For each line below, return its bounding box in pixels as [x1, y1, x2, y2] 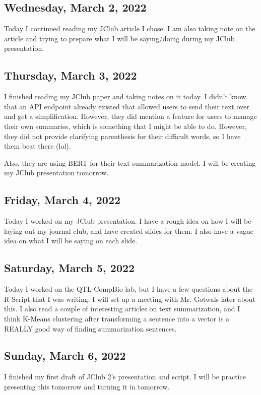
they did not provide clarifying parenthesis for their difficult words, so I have [4, 130, 241, 141]
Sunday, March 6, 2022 [4, 348, 126, 363]
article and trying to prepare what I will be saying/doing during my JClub [4, 33, 235, 43]
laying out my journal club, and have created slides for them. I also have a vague [4, 225, 253, 236]
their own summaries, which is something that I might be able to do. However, [4, 120, 247, 131]
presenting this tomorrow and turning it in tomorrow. [4, 381, 170, 391]
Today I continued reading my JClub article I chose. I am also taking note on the [4, 23, 255, 34]
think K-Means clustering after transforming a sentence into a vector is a [4, 313, 230, 323]
